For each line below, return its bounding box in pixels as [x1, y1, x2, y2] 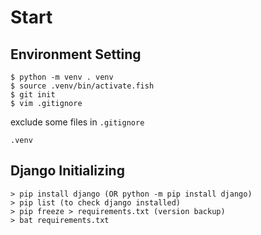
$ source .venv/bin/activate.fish [10, 81, 155, 91]
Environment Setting [10, 46, 142, 63]
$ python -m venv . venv [10, 72, 114, 82]
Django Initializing [10, 162, 125, 180]
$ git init [10, 90, 56, 100]
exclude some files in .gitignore [10, 116, 145, 128]
